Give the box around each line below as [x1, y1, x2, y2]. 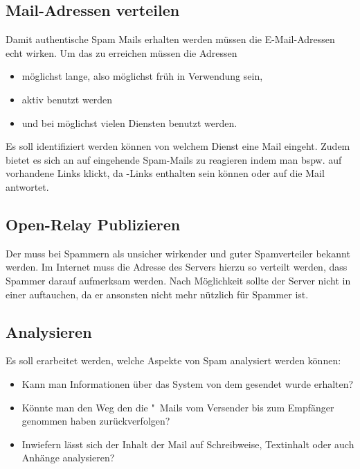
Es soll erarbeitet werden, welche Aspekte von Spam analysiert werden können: [6, 353, 341, 368]
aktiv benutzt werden [21, 92, 113, 106]
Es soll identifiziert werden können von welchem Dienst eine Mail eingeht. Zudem [6, 139, 350, 153]
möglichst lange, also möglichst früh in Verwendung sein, [21, 69, 263, 83]
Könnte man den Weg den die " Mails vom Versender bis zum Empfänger [21, 400, 334, 414]
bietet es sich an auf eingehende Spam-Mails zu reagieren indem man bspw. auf [6, 152, 342, 167]
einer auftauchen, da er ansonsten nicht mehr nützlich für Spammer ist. [6, 287, 309, 301]
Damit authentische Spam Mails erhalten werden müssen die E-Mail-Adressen [6, 32, 335, 46]
